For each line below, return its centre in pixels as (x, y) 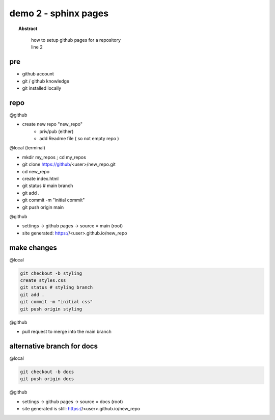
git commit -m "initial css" (57, 302)
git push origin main (43, 207)
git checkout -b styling (51, 273)
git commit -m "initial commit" (53, 200)
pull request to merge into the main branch (67, 332)
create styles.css (43, 281)
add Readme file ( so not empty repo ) (79, 139)
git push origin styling (51, 309)
